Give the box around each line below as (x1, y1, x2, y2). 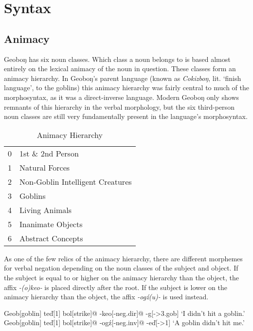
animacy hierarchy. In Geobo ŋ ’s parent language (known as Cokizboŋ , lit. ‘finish (4, 73, 241, 83)
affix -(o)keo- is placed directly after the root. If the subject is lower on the (4, 282, 227, 292)
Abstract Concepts (19, 232, 83, 244)
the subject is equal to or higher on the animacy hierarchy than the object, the (4, 272, 239, 282)
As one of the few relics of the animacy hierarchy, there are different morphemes (4, 253, 243, 263)
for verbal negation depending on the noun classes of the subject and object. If (4, 263, 238, 273)
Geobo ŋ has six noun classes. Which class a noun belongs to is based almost (4, 54, 231, 64)
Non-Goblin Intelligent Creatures (19, 175, 132, 187)
